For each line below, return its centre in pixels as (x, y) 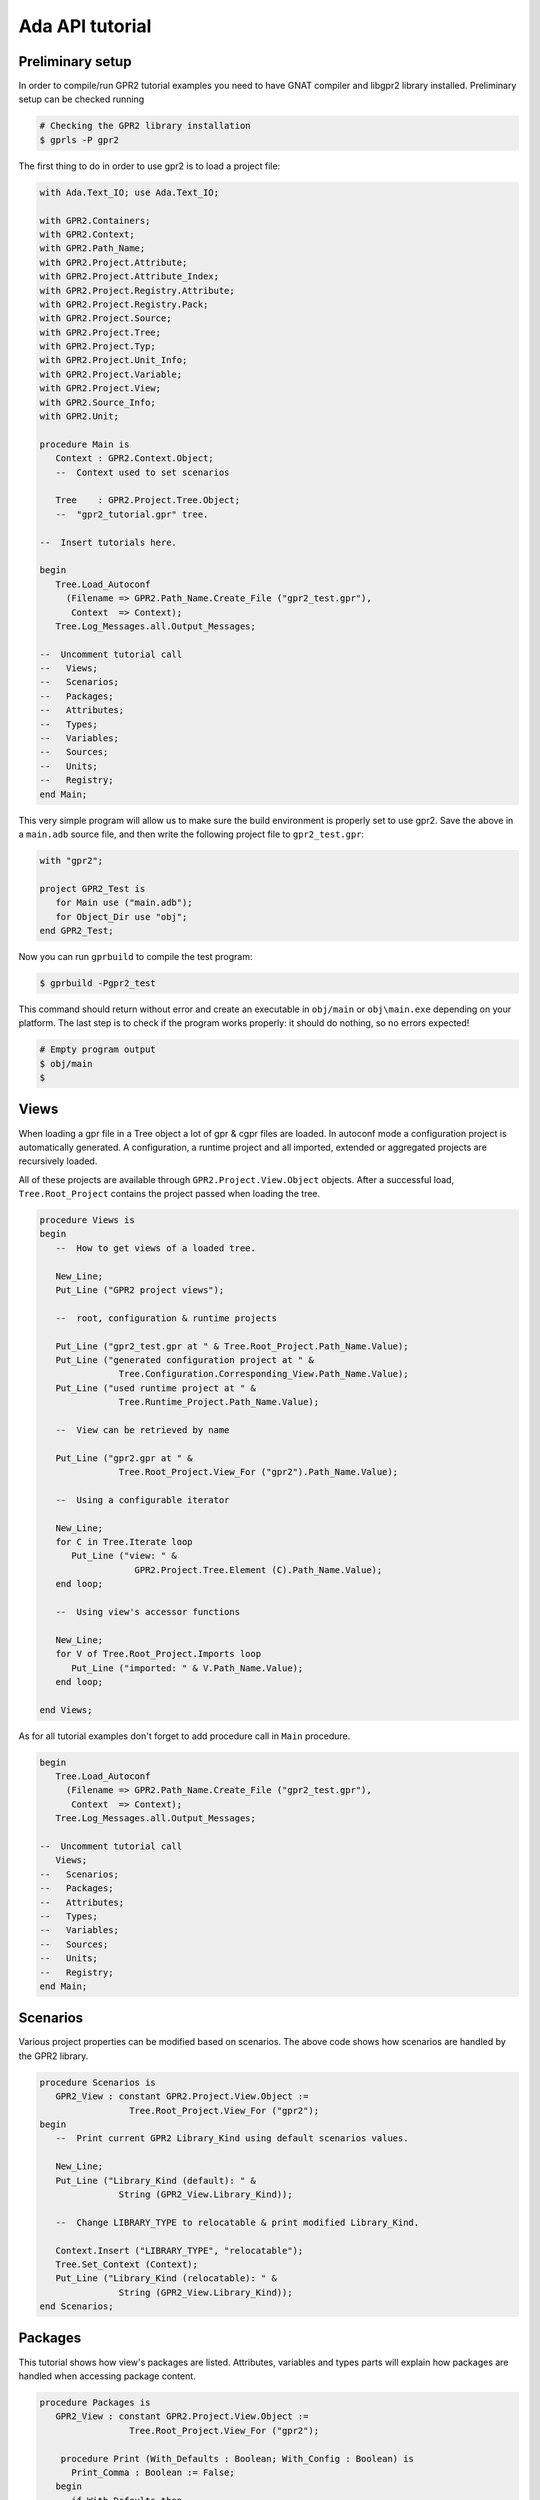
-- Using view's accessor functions (147, 1611)
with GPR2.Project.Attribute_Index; (129, 276)
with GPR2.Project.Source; (105, 318)
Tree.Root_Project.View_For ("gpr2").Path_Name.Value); (258, 1472)
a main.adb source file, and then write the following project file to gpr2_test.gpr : (191, 834)
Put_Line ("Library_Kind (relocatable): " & (166, 2278)
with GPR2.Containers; (95, 220)
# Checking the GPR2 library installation (145, 126)
